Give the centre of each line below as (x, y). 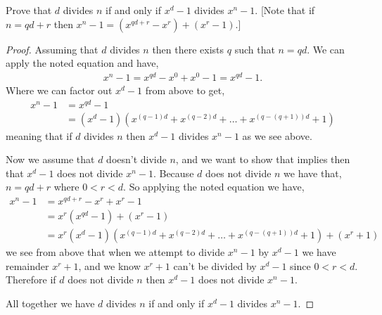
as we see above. (277, 135)
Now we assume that (50, 159)
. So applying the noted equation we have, (214, 187)
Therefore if (31, 279)
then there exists (188, 49)
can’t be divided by (215, 265)
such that (255, 49)
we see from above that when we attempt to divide (115, 252)
